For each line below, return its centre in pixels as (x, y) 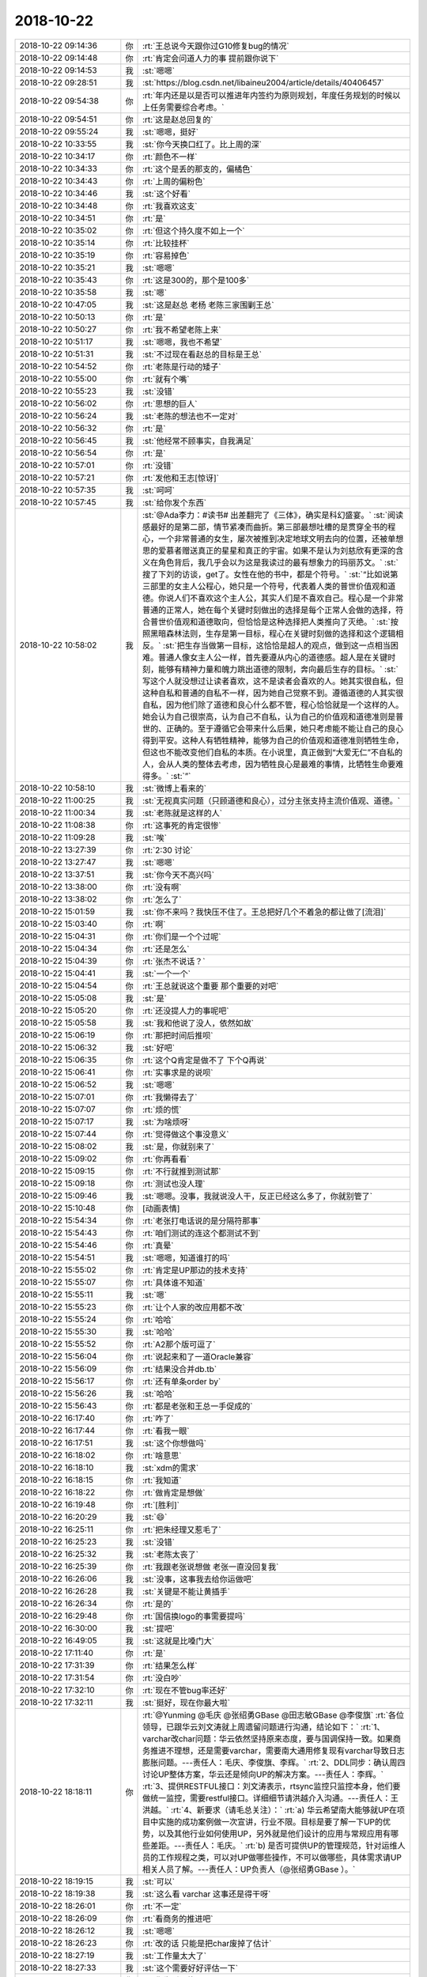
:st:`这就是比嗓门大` (179, 1641)
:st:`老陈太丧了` (171, 1554)
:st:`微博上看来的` (175, 788)
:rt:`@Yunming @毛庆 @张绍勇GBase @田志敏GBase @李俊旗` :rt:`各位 (274, 1714)
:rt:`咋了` (158, 1418)
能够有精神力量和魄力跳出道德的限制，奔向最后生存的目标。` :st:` (278, 669)
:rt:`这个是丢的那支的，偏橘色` (198, 168)
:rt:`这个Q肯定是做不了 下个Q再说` (205, 1060)
